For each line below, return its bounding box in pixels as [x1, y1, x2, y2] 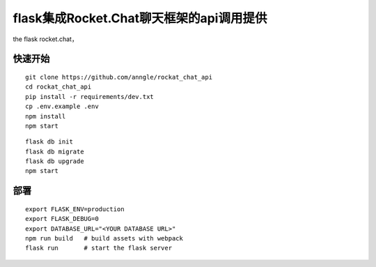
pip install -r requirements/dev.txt [25, 93, 155, 100]
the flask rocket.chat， [13, 35, 78, 43]
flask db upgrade [25, 158, 84, 165]
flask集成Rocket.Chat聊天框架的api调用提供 [13, 10, 267, 26]
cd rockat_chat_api [25, 83, 92, 91]
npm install [25, 112, 66, 120]
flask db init [25, 138, 73, 146]
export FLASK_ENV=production [25, 205, 125, 213]
